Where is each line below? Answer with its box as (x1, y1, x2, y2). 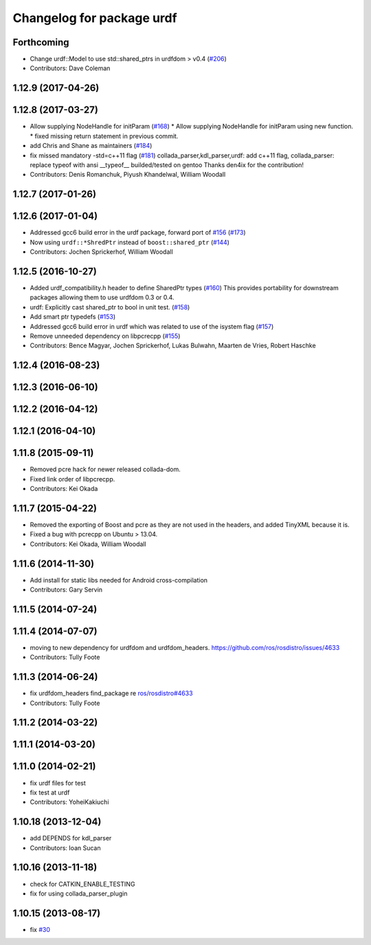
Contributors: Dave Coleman (30, 64, 111, 72)
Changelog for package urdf (12, 10, 178, 25)
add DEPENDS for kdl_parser (30, 834, 112, 843)
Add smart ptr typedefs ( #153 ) (30, 313, 116, 321)
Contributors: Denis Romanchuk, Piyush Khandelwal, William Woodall (30, 171, 226, 179)
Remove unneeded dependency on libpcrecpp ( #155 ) (30, 332, 181, 340)
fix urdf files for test (30, 779, 86, 787)
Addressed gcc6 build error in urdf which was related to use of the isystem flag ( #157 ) (30, 322, 274, 330)
